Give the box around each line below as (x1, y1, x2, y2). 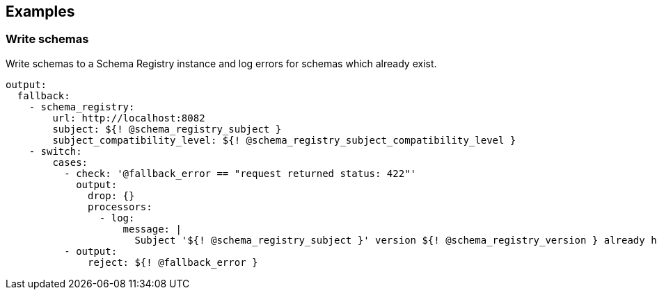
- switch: (29, 145, 82, 157)
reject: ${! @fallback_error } (88, 256, 258, 268)
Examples (6, 3, 75, 20)
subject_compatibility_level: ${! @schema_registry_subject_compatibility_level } (52, 134, 516, 146)
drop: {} (88, 189, 135, 201)
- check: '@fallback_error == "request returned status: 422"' (64, 167, 417, 179)
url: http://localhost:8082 (52, 112, 205, 124)
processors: (88, 201, 152, 212)
